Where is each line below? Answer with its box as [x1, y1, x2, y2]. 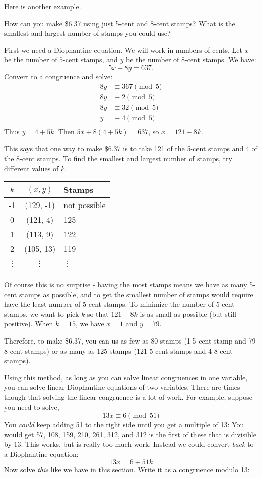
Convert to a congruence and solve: [4, 71, 113, 81]
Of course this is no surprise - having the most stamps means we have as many [4, 279, 247, 290]
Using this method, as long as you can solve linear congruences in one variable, [4, 372, 248, 382]
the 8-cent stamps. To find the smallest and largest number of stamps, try [4, 153, 232, 163]
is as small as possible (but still [140, 308, 236, 319]
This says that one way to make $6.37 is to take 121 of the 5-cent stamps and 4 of [4, 143, 257, 154]
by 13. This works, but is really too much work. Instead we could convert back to [4, 439, 254, 449]
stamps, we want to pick [4, 308, 79, 319]
